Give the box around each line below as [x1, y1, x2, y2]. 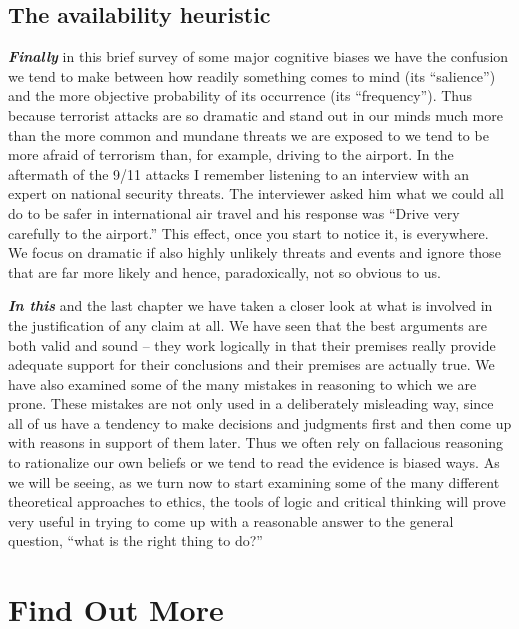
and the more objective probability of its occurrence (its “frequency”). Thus [8, 85, 472, 106]
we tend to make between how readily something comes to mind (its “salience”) [8, 65, 496, 86]
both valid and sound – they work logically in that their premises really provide [8, 334, 496, 355]
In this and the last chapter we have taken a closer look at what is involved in [8, 295, 493, 316]
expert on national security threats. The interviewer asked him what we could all [8, 183, 504, 204]
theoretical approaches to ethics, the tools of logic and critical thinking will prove [8, 491, 506, 512]
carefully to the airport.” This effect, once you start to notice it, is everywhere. [8, 222, 489, 243]
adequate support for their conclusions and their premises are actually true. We [8, 354, 495, 375]
